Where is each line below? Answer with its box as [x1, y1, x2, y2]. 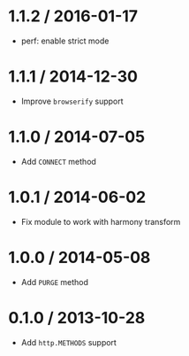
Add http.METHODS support [20, 337, 117, 347]
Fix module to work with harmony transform [20, 216, 181, 227]
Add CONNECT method [20, 156, 96, 166]
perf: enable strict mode [20, 35, 110, 46]
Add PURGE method [20, 276, 89, 287]
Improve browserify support [20, 96, 125, 106]
